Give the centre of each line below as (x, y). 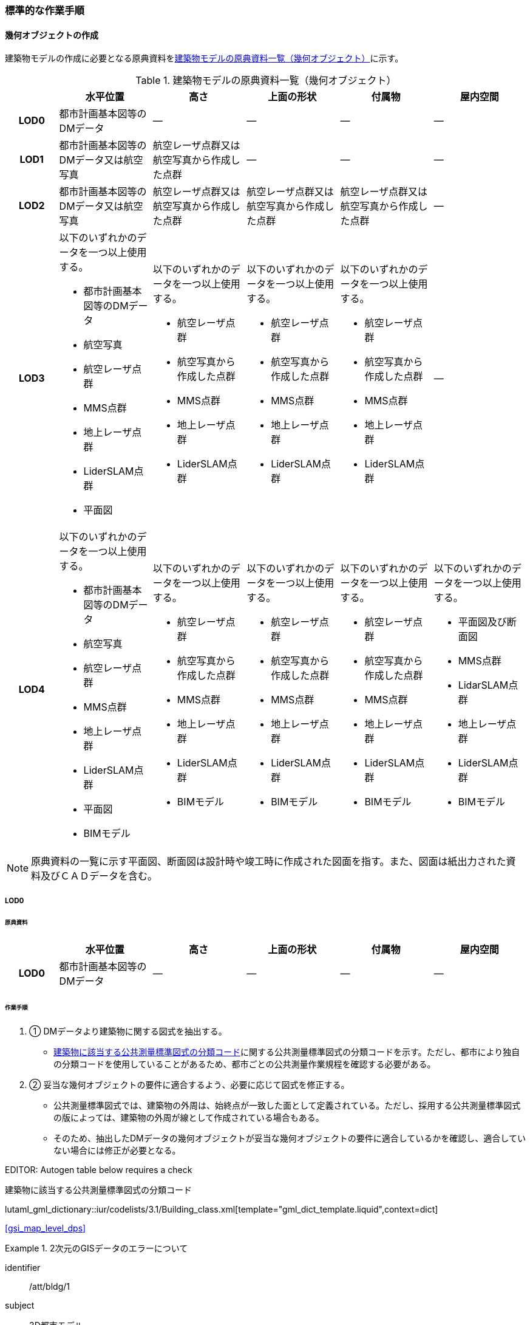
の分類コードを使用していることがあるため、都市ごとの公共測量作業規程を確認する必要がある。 (245, 1064)
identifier (23, 1267)
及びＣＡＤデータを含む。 (99, 876)
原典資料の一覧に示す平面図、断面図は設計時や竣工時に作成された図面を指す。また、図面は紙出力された (269, 862)
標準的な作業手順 (45, 10)
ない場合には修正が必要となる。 (117, 1150)
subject (20, 1305)
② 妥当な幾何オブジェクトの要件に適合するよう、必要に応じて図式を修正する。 (189, 1084)
